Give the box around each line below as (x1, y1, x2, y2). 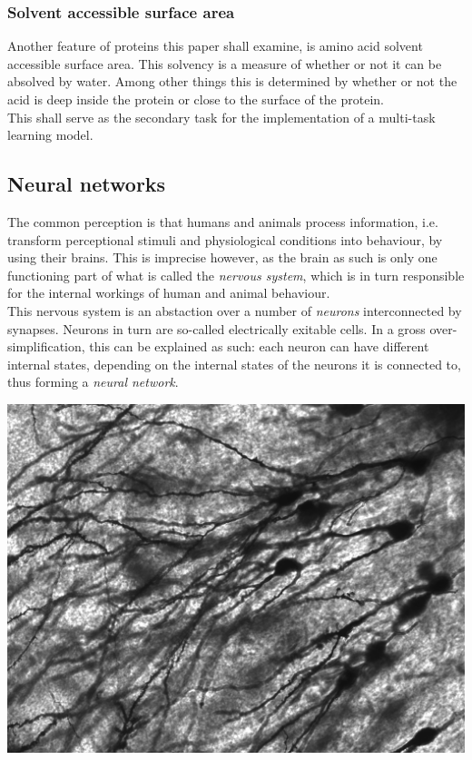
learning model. (7, 125, 93, 144)
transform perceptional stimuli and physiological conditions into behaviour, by (7, 230, 443, 249)
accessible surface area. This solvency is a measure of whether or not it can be (7, 54, 442, 73)
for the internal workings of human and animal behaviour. (7, 283, 330, 302)
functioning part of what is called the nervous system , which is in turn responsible (7, 265, 465, 284)
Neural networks (7, 170, 166, 198)
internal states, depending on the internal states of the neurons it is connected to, (7, 354, 461, 373)
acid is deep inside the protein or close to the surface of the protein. (7, 90, 385, 108)
